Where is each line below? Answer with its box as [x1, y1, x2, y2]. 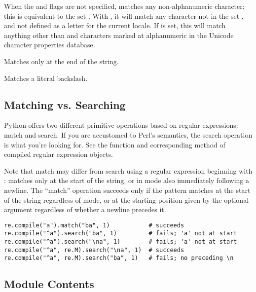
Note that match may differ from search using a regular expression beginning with [4, 165, 253, 176]
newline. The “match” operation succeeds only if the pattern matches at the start [4, 184, 251, 195]
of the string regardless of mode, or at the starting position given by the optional [4, 194, 249, 205]
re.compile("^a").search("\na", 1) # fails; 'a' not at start [4, 238, 237, 246]
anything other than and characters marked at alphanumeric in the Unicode [4, 30, 234, 40]
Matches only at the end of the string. [4, 56, 119, 66]
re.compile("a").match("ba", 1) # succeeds [4, 221, 184, 229]
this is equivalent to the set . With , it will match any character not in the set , [4, 10, 244, 21]
